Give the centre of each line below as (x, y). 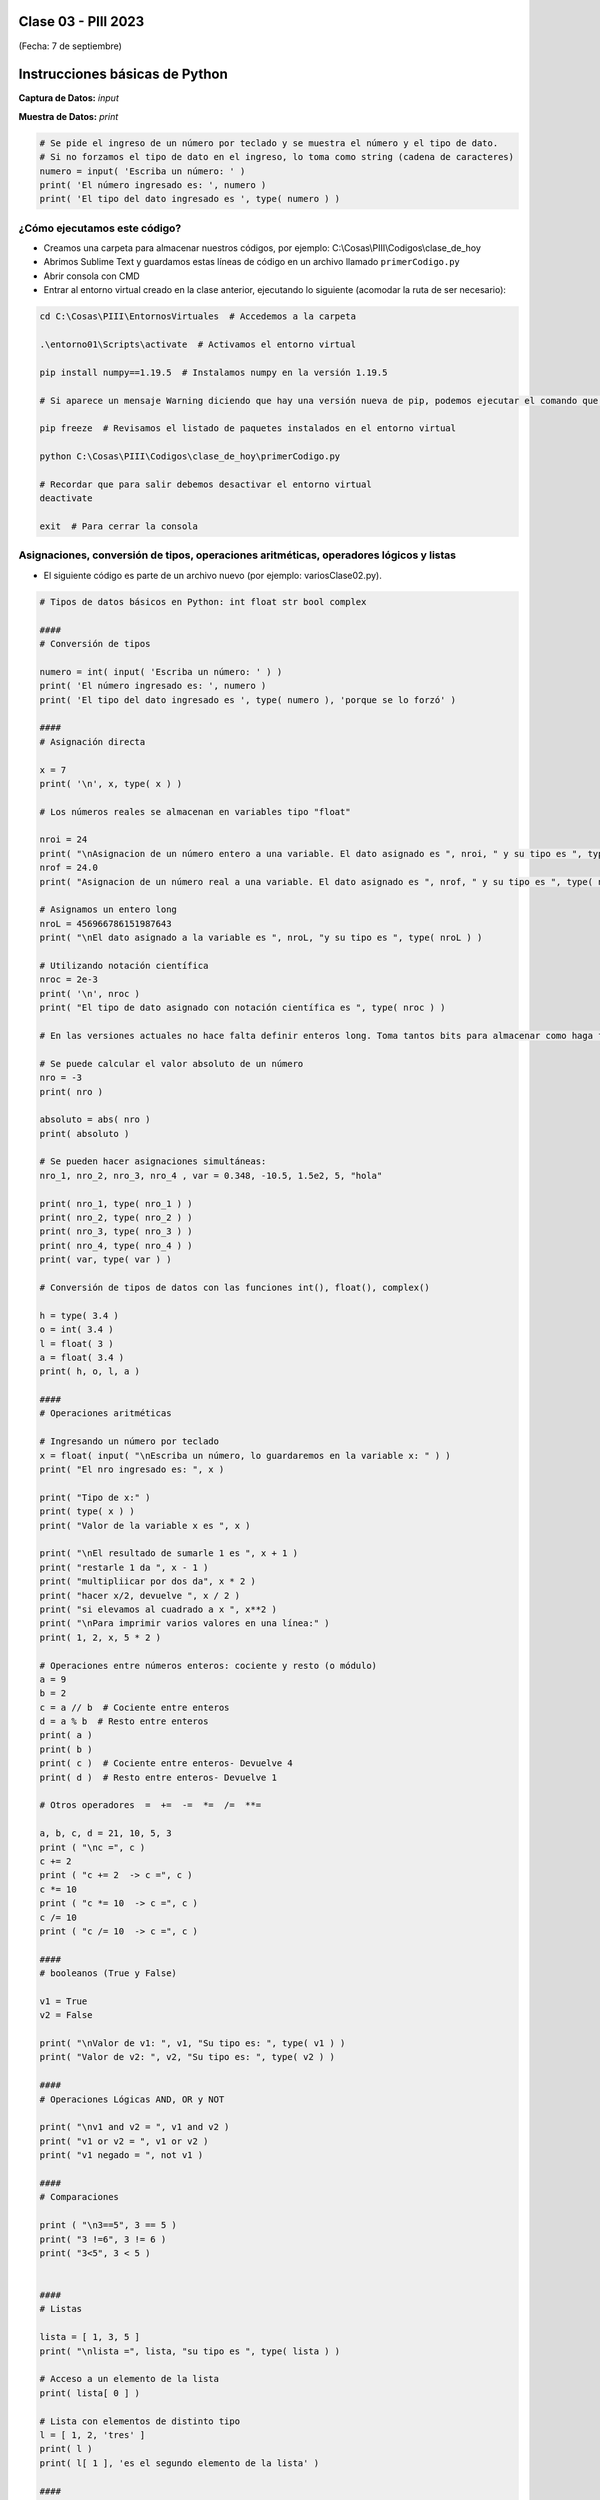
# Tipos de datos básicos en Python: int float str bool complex (203, 601)
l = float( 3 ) (76, 1343)
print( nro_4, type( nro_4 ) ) (116, 1245)
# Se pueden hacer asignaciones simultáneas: (153, 1161)
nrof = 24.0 (69, 868)
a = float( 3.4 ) (82, 1357)
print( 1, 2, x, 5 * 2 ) (100, 1637)
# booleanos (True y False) (108, 1973)
